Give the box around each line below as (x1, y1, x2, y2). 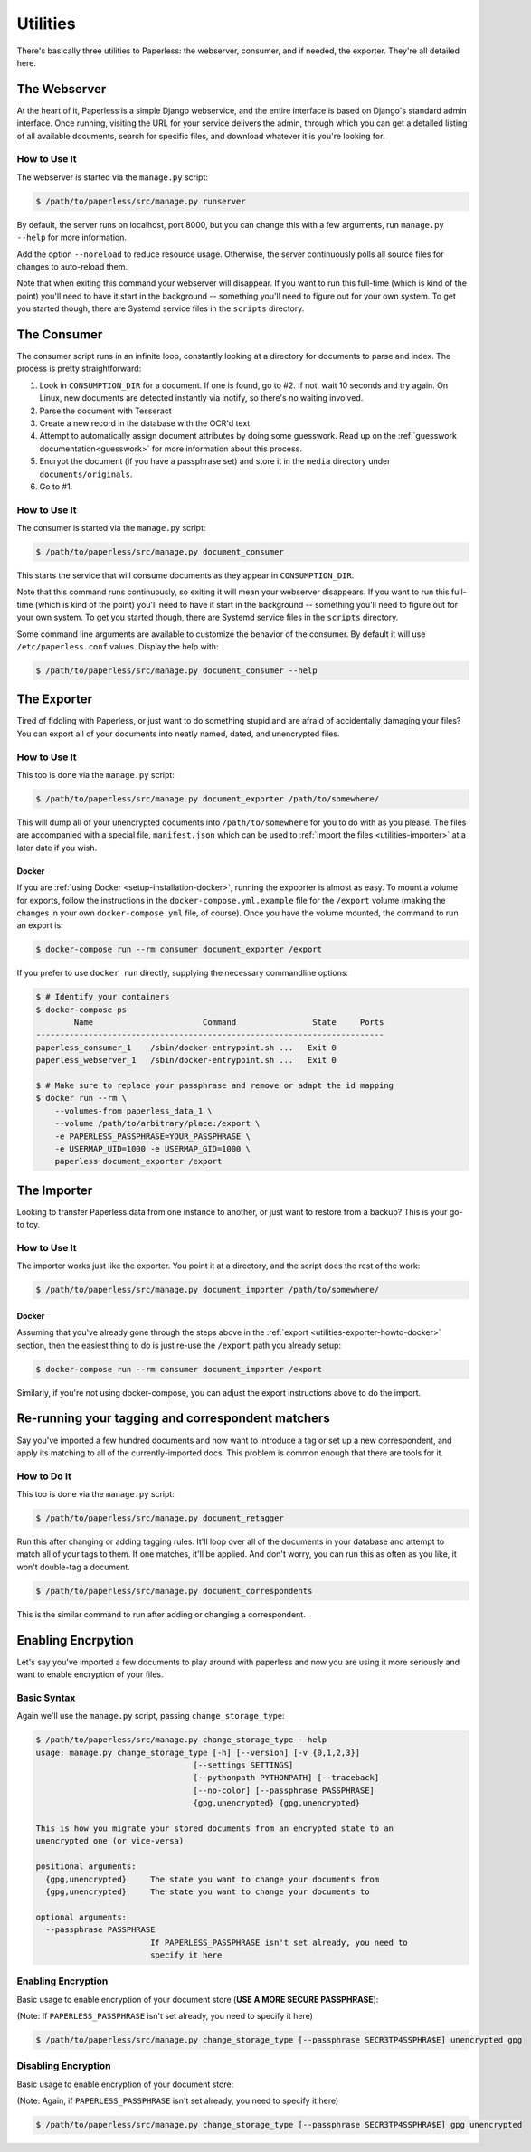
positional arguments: (35, 1862, 137, 1872)
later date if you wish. (16, 842, 98, 853)
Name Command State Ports (73, 1018, 384, 1028)
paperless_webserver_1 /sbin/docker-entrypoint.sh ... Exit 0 (35, 1055, 337, 1066)
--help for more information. (16, 232, 127, 243)
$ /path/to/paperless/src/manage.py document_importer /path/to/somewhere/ (35, 1285, 380, 1295)
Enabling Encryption (16, 1975, 109, 1987)
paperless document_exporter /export (54, 1156, 223, 1167)
